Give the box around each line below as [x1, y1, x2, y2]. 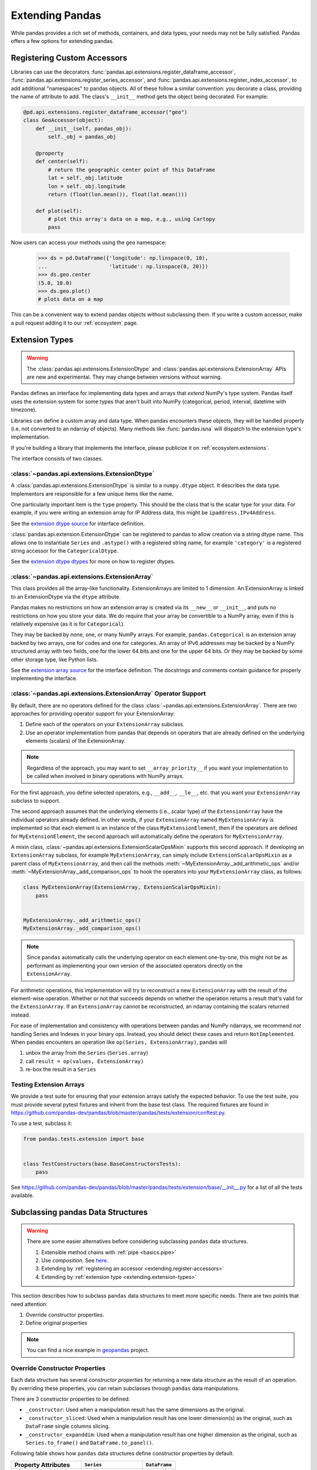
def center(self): [35, 158, 89, 165]
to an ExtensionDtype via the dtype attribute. [11, 593, 121, 600]
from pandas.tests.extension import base [23, 1135, 144, 1142]
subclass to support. [11, 797, 61, 804]
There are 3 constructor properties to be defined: [11, 1395, 130, 1402]
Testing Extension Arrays [11, 1080, 85, 1088]
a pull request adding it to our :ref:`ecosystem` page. [11, 319, 139, 326]
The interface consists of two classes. [11, 455, 103, 462]
